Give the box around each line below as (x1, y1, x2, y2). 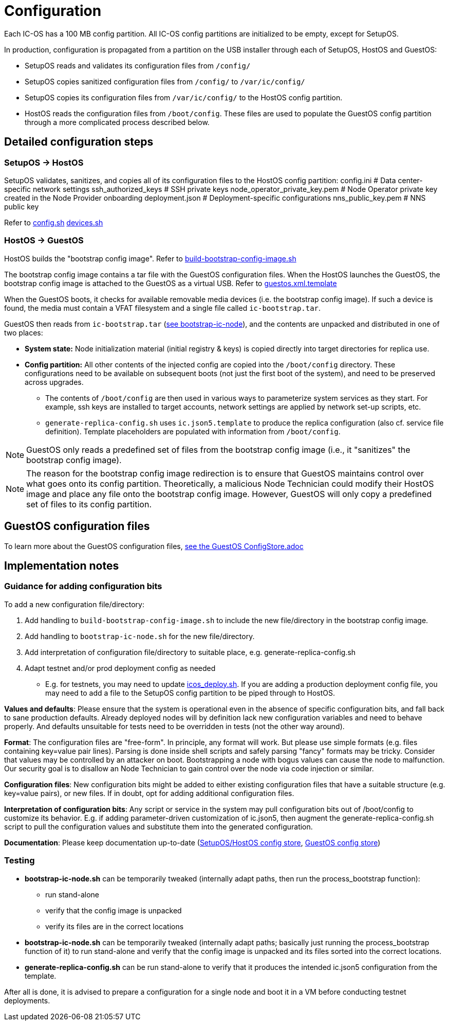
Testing (4, 855, 35, 866)
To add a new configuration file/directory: (4, 599, 144, 609)
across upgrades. (25, 377, 84, 386)
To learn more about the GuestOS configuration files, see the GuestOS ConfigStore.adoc (4, 541, 304, 551)
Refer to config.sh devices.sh (4, 218, 103, 227)
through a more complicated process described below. (25, 117, 210, 127)
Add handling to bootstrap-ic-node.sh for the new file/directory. (25, 631, 255, 641)
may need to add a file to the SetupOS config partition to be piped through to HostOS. (45, 688, 335, 697)
